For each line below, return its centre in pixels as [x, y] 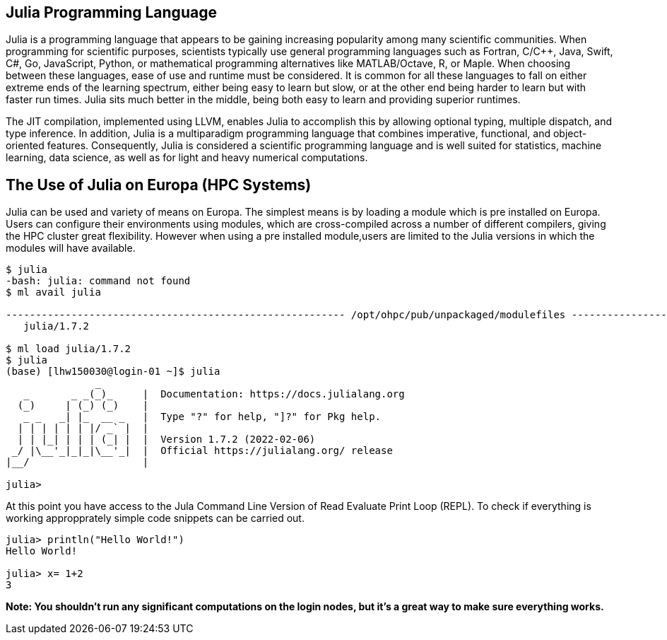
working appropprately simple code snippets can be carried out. [155, 518]
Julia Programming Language [111, 12]
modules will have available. [71, 248]
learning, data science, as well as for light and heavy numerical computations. [187, 158]
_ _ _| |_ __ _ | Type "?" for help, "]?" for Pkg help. [202, 417]
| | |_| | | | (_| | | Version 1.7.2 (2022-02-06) [166, 440]
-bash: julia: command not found [98, 281]
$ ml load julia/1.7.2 [69, 349]
